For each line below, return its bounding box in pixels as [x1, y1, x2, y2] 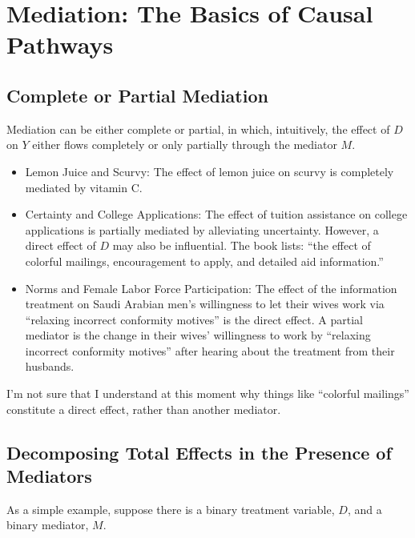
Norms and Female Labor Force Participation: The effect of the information [25, 279, 397, 296]
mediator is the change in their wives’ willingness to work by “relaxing [25, 327, 371, 343]
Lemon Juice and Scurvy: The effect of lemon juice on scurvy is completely [25, 163, 394, 179]
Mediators [6, 464, 92, 488]
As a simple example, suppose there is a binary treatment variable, [6, 500, 335, 517]
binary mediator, [6, 516, 89, 533]
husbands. [25, 358, 75, 375]
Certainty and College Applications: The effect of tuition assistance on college [25, 206, 408, 223]
